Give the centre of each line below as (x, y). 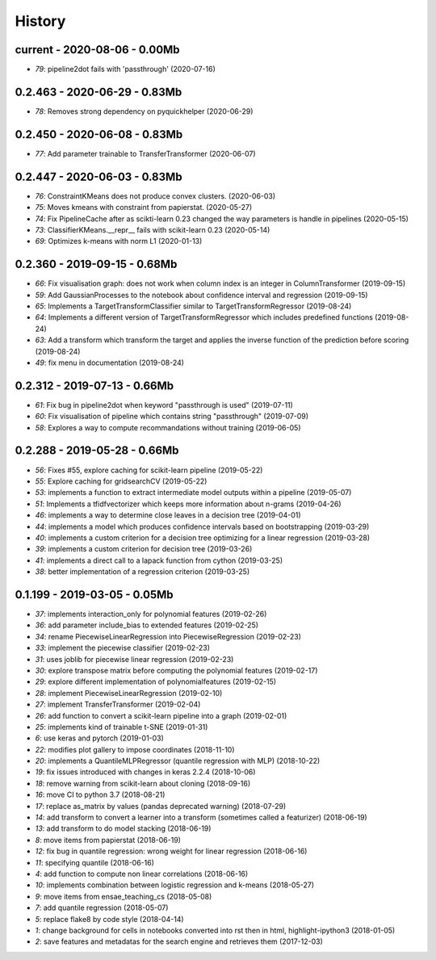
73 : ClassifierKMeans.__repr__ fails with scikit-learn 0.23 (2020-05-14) (153, 229)
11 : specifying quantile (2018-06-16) (95, 862)
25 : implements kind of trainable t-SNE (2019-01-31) (122, 727)
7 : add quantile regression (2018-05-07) (102, 908)
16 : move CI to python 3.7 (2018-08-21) (100, 794)
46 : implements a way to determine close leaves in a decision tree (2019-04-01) (168, 515)
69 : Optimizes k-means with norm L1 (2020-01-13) (119, 241)
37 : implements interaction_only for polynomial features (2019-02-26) (151, 614)
